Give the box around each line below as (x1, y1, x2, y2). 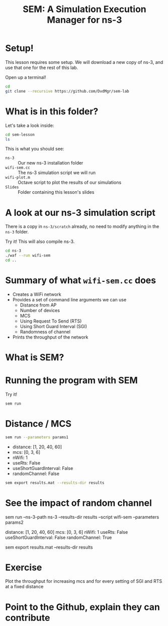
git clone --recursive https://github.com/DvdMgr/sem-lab (5, 89, 129, 94)
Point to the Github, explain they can (5, 601, 160, 612)
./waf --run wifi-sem (5, 253, 51, 258)
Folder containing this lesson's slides (18, 189, 95, 195)
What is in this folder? (5, 106, 99, 117)
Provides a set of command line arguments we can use (12, 296, 127, 302)
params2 (5, 519, 24, 525)
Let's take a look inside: (5, 122, 54, 128)
